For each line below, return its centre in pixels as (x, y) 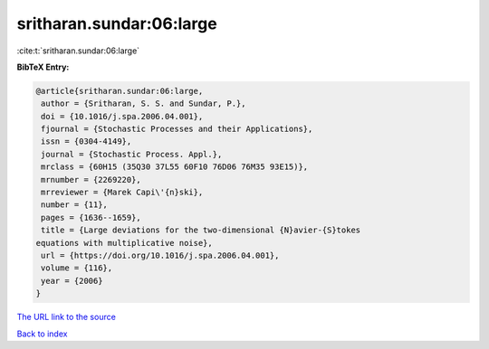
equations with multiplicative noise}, (124, 243)
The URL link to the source (67, 317)
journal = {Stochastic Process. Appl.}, (132, 154)
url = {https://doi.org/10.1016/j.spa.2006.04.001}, (160, 255)
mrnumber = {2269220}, (91, 179)
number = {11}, (75, 205)
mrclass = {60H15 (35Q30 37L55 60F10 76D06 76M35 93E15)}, (175, 167)
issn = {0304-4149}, (86, 141)
